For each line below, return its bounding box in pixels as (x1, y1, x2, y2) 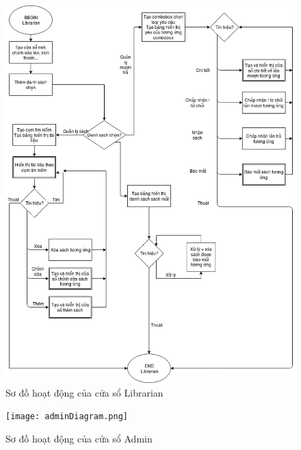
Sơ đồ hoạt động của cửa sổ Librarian (5, 385, 163, 399)
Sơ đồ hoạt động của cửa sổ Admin (5, 431, 153, 445)
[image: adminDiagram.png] (5, 412, 128, 422)
